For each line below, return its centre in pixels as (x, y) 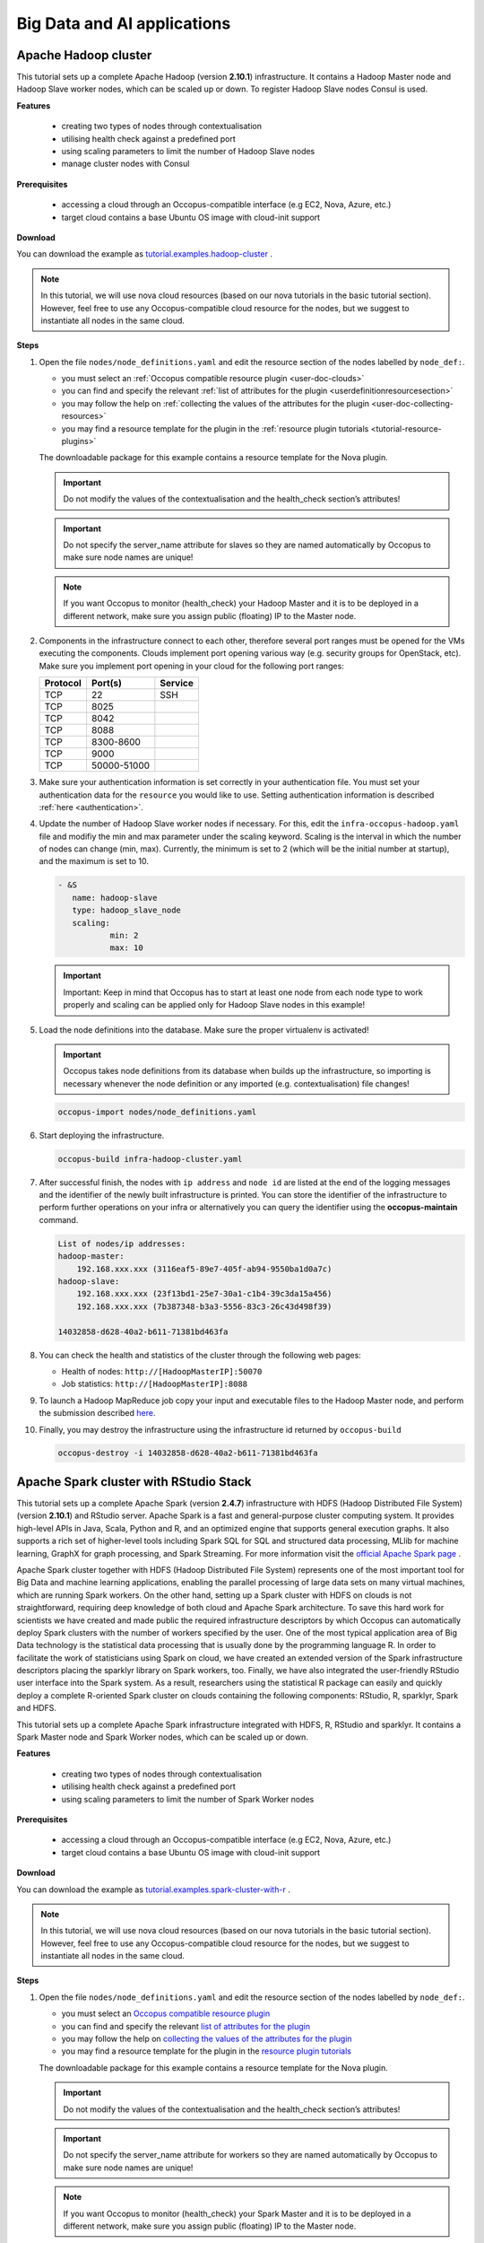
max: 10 (126, 948)
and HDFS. (37, 1708)
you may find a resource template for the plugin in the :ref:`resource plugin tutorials (215, 428)
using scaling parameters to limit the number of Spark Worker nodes (188, 1799)
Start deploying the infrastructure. (102, 1135)
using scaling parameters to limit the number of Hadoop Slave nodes (188, 152)
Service (177, 684)
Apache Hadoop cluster (84, 55)
